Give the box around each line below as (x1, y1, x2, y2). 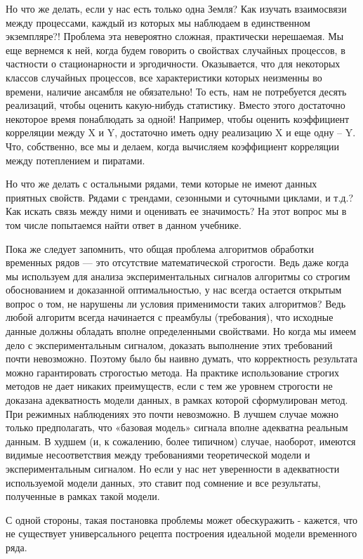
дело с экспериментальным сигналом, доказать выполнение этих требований (6, 337, 333, 352)
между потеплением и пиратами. (6, 152, 145, 167)
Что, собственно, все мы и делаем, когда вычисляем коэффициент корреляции (6, 138, 340, 153)
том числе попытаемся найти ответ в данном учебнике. (6, 217, 242, 232)
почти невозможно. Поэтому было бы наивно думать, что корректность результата (6, 351, 358, 366)
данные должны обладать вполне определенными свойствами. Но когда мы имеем (6, 324, 357, 338)
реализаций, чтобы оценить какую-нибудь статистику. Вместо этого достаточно (6, 98, 345, 112)
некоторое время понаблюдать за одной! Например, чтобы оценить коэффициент (6, 111, 350, 126)
